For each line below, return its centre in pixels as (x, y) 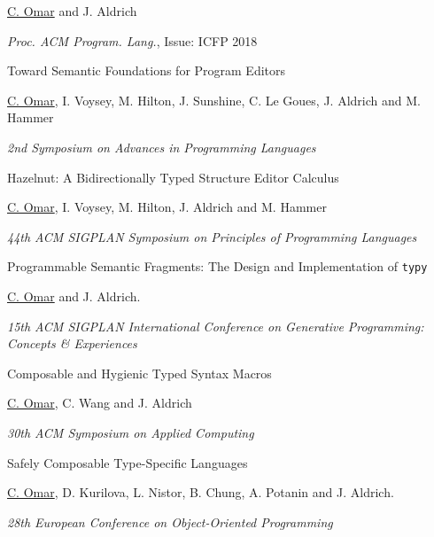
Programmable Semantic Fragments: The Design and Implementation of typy (217, 266)
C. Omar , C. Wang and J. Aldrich (100, 403)
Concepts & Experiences (72, 343)
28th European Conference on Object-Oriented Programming (170, 521)
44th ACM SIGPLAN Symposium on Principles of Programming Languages (212, 236)
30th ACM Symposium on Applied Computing (131, 432)
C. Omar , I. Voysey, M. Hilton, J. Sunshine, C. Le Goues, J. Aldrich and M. (214, 100)
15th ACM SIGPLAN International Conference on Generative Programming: (216, 326)
